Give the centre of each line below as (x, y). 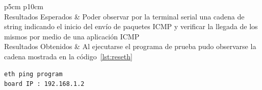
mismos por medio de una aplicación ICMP (72, 36)
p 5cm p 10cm (24, 6)
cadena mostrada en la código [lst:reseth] (68, 56)
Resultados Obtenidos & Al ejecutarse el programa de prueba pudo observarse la (130, 46)
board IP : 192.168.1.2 (44, 84)
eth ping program (33, 74)
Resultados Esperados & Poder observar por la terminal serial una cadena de (124, 16)
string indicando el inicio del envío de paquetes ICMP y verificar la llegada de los (131, 26)
